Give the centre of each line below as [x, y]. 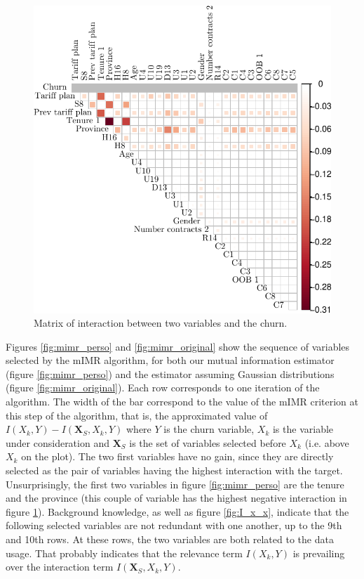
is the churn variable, [209, 429]
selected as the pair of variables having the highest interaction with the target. [174, 470]
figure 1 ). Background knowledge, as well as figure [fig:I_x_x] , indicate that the [177, 511]
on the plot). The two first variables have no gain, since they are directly [177, 456]
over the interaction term [60, 567]
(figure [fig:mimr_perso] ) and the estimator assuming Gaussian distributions [170, 373]
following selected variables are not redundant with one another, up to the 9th [174, 525]
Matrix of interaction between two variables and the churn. [161, 323]
